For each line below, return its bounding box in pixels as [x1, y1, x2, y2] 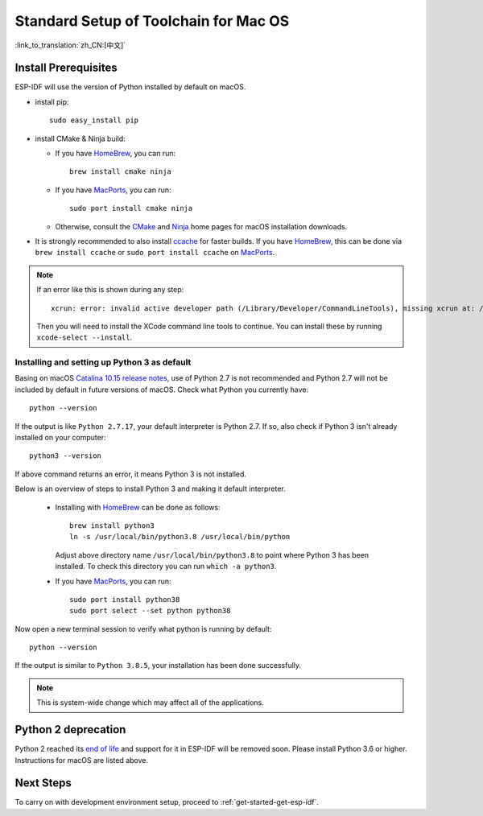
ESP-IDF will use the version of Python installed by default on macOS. [14, 82, 246, 92]
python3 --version [29, 451, 102, 460]
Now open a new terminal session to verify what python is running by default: [14, 624, 272, 633]
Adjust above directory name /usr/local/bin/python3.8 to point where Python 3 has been [55, 550, 369, 559]
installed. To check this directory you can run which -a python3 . [55, 562, 277, 571]
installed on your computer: [14, 433, 106, 443]
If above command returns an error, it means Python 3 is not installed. [14, 469, 247, 479]
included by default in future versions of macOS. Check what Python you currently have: [14, 385, 309, 394]
